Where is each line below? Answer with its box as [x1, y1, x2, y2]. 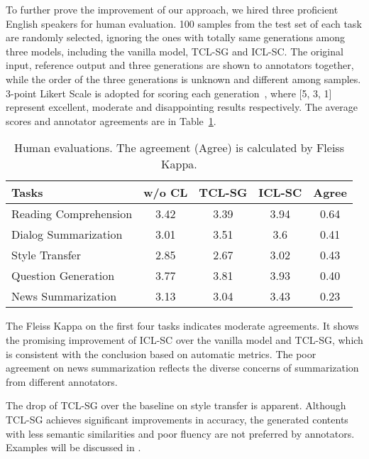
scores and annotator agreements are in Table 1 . [6, 113, 216, 128]
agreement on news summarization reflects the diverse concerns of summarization [6, 360, 359, 375]
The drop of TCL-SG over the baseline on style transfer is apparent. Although [6, 398, 346, 413]
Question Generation [11, 267, 115, 284]
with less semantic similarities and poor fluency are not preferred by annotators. [6, 426, 355, 441]
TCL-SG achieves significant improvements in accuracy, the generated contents [6, 411, 348, 426]
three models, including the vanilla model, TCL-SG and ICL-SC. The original [6, 43, 343, 58]
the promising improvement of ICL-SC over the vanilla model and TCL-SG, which [6, 332, 363, 347]
